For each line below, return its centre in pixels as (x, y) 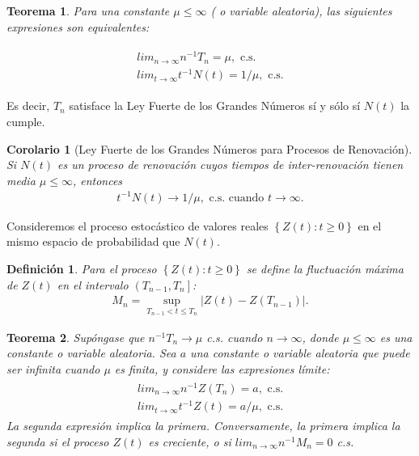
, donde (320, 337)
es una (396, 337)
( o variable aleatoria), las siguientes (301, 11)
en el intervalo (93, 284)
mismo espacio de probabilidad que (93, 241)
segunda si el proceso (58, 441)
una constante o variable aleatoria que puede (300, 353)
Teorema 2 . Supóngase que (76, 337)
